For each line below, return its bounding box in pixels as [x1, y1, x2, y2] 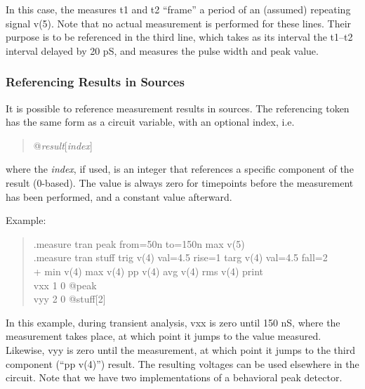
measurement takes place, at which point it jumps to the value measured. [6, 329, 321, 343]
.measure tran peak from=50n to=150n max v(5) [33, 236, 245, 251]
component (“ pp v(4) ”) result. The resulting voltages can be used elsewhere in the [6, 356, 359, 371]
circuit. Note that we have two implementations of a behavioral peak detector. [6, 370, 343, 385]
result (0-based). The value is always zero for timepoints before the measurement [6, 175, 354, 190]
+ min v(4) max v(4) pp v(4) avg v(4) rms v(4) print [33, 263, 264, 278]
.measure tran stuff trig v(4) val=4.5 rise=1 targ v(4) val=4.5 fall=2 [33, 250, 328, 265]
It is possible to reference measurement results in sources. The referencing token [6, 100, 350, 115]
